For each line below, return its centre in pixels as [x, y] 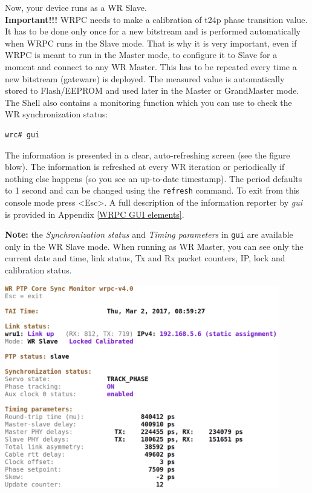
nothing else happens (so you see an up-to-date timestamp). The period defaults [154, 178]
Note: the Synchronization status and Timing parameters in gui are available [149, 234]
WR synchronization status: [57, 114]
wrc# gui [22, 135]
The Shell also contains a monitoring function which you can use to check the [148, 102]
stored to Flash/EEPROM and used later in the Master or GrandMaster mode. [152, 90]
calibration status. [38, 270]
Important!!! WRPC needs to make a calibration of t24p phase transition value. [156, 19]
